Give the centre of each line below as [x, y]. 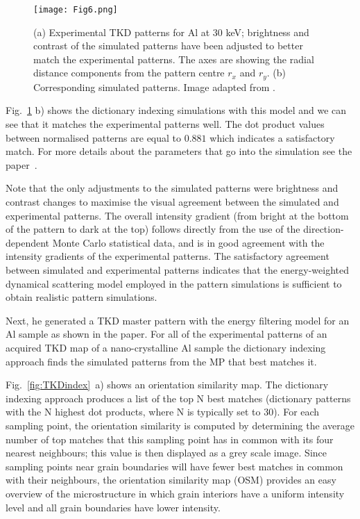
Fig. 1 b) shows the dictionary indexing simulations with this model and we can [176, 110]
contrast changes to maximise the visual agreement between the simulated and [172, 202]
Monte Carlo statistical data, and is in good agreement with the [188, 242]
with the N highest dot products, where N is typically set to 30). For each [163, 412]
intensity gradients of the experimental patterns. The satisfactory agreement [168, 256]
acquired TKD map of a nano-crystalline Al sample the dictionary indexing [166, 347]
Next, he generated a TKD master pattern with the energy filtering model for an [178, 320]
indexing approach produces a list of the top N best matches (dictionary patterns [178, 398]
